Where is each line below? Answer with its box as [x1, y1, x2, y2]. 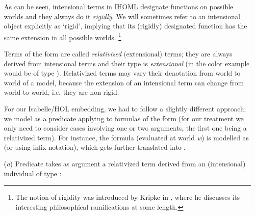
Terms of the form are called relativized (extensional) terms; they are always [4, 49, 232, 59]
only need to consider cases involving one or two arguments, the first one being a [4, 123, 247, 133]
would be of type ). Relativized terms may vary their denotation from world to [4, 68, 241, 78]
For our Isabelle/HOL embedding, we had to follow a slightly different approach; [4, 104, 246, 113]
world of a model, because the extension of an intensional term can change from [4, 77, 244, 87]
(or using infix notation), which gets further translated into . [4, 142, 186, 152]
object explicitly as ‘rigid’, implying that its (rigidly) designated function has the [4, 21, 247, 31]
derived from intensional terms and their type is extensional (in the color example [4, 58, 250, 68]
